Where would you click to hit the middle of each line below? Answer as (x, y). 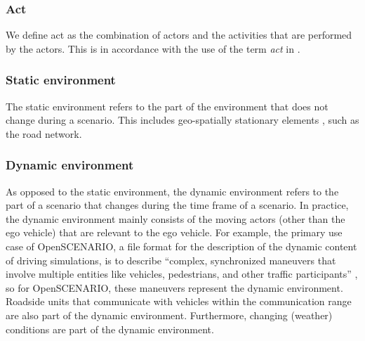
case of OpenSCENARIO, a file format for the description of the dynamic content (181, 246)
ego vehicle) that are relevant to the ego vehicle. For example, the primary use (174, 232)
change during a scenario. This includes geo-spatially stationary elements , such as (182, 120)
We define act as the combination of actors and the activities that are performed (179, 35)
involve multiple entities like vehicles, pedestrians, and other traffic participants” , (182, 274)
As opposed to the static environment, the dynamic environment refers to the (172, 191)
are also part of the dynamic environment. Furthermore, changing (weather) (169, 315)
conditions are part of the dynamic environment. (110, 329)
